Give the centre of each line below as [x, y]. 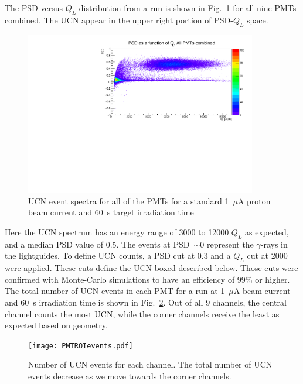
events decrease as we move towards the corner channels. [130, 376]
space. [258, 20]
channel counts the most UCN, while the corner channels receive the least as [142, 313]
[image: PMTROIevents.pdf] [81, 346]
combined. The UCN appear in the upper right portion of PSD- [119, 20]
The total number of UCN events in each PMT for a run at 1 [115, 291]
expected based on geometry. [56, 325]
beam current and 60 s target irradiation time [111, 212]
